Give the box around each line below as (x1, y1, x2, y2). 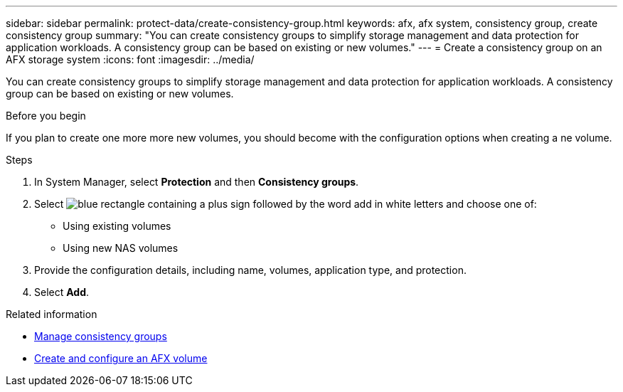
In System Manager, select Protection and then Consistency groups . (34, 176, 359, 188)
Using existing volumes (63, 220, 171, 232)
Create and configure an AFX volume (34, 352, 208, 364)
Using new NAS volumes (63, 242, 179, 254)
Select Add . (34, 286, 90, 298)
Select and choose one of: (34, 198, 537, 210)
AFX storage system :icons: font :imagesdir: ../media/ (6, 53, 255, 65)
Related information (6, 308, 97, 320)
